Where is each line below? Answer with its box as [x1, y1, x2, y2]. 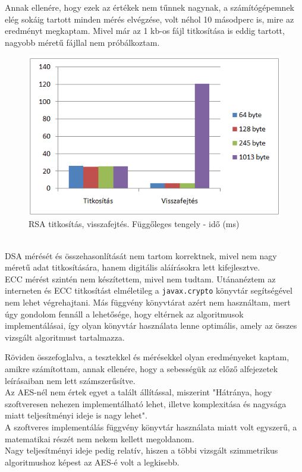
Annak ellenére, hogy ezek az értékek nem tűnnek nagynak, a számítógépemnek [5, 1, 295, 13]
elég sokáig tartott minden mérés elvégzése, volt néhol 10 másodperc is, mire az [5, 12, 294, 25]
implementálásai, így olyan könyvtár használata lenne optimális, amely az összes [5, 319, 297, 332]
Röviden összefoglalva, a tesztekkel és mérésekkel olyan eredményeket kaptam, [5, 351, 290, 363]
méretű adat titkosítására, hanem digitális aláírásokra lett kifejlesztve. [5, 261, 260, 273]
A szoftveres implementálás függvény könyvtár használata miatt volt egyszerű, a [5, 420, 297, 433]
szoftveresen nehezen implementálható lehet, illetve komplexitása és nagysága [5, 397, 287, 410]
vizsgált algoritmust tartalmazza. [5, 331, 125, 343]
